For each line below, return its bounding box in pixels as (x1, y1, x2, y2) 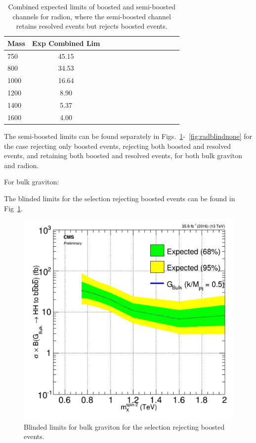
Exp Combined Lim (32, 38, 100, 48)
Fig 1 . (4, 203, 23, 213)
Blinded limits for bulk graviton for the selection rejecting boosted (24, 421, 225, 432)
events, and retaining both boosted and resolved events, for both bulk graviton (4, 150, 242, 161)
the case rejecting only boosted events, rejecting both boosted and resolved (4, 140, 231, 151)
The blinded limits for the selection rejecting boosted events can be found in (4, 193, 235, 203)
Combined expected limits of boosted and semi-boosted (8, 1, 176, 11)
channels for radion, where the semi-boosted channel (12, 11, 171, 21)
